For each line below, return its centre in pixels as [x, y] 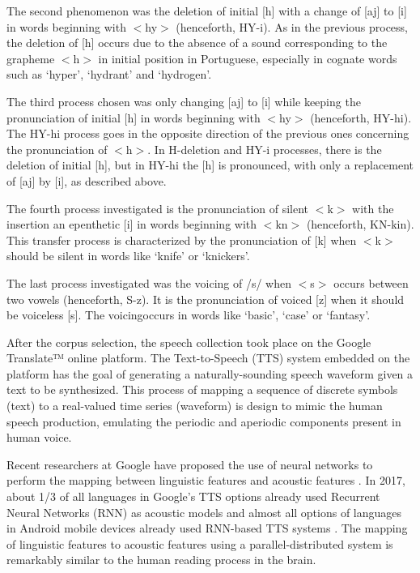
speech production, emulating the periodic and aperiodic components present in [204, 421]
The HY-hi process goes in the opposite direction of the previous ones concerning [208, 133]
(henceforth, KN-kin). [360, 224]
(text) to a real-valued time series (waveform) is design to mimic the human [195, 406]
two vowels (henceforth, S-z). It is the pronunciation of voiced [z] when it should [206, 299]
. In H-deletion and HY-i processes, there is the [265, 149]
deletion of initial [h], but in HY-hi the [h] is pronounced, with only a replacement [210, 165]
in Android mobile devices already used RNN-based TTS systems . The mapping [207, 528]
